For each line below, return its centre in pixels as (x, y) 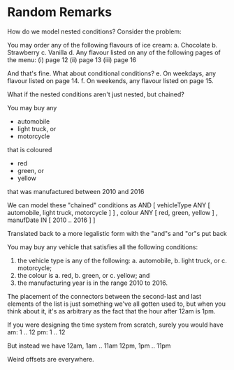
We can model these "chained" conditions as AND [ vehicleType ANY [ (109, 205)
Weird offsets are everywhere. (51, 359)
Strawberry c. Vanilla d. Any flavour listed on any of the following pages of (114, 52)
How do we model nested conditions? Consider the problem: (94, 31)
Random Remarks (60, 12)
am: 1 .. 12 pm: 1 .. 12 (36, 332)
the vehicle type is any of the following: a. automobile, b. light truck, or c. (122, 260)
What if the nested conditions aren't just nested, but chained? (96, 94)
